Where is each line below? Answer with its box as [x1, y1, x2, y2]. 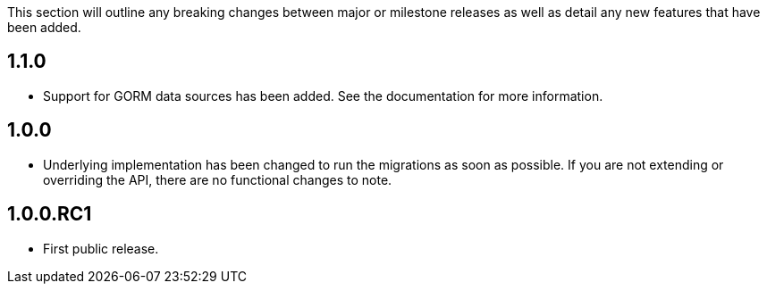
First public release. [43, 240, 159, 256]
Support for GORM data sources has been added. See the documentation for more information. [43, 87, 603, 104]
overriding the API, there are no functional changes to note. [43, 171, 392, 187]
